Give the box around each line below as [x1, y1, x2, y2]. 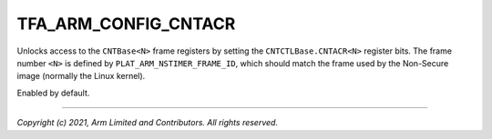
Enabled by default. [16, 87, 90, 98]
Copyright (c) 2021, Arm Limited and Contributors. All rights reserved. [16, 117, 278, 128]
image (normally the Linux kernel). [16, 71, 146, 82]
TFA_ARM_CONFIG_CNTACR [16, 14, 236, 34]
